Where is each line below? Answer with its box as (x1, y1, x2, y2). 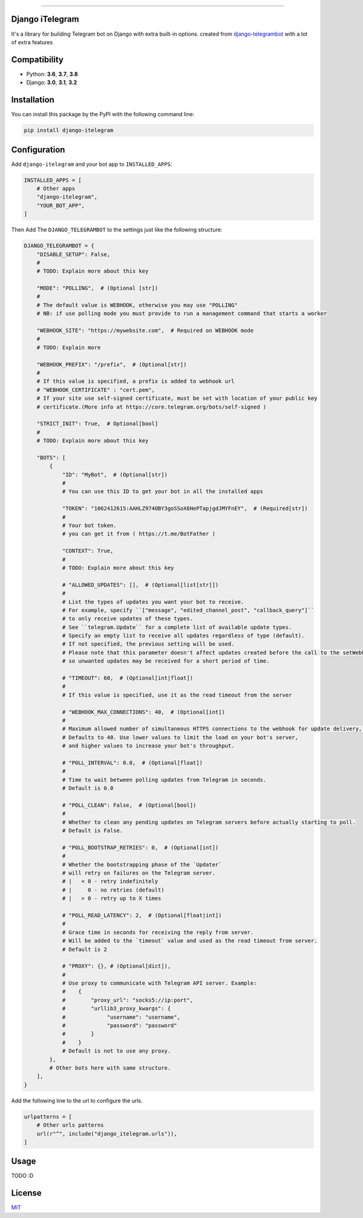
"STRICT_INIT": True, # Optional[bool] (36, 420, 159, 427)
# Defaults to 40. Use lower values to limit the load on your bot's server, (62, 733, 299, 741)
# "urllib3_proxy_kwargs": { (62, 1005, 171, 1012)
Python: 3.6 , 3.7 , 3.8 (26, 70, 78, 78)
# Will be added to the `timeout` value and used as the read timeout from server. (62, 938, 318, 944)
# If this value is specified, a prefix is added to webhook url (36, 378, 235, 385)
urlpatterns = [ (24, 1113, 73, 1120)
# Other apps (36, 185, 76, 192)
